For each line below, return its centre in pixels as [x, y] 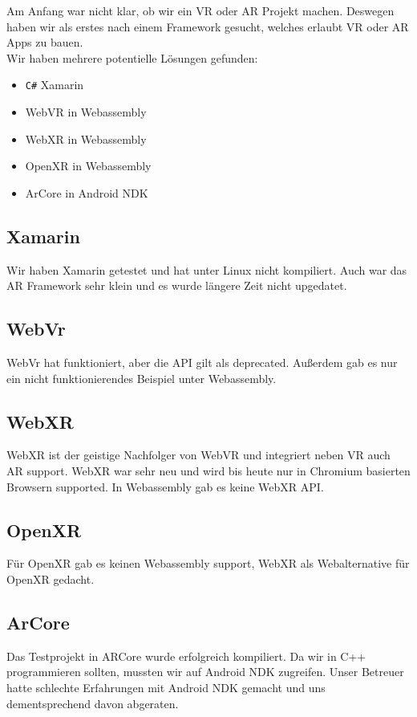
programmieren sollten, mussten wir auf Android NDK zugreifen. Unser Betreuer [205, 672]
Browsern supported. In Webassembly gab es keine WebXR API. [165, 486]
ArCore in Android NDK [87, 192]
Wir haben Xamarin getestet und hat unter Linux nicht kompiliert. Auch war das [207, 269]
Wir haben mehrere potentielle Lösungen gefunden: [132, 57]
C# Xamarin [55, 85]
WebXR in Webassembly [86, 139]
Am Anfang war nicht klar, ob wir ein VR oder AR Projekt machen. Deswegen [200, 10]
